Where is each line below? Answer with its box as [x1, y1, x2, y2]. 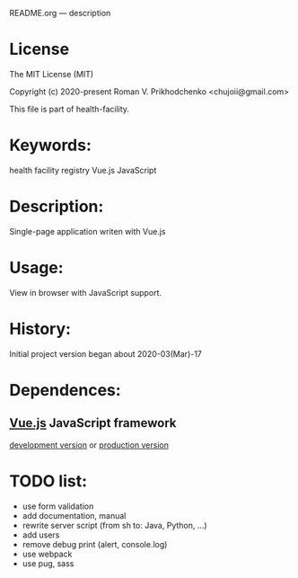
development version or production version [9, 440, 169, 450]
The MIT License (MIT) [9, 68, 94, 79]
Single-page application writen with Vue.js [9, 226, 166, 236]
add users [22, 529, 60, 540]
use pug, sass [22, 557, 74, 569]
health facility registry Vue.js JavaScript [9, 165, 157, 175]
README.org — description [9, 8, 111, 18]
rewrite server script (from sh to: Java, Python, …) [22, 520, 208, 530]
